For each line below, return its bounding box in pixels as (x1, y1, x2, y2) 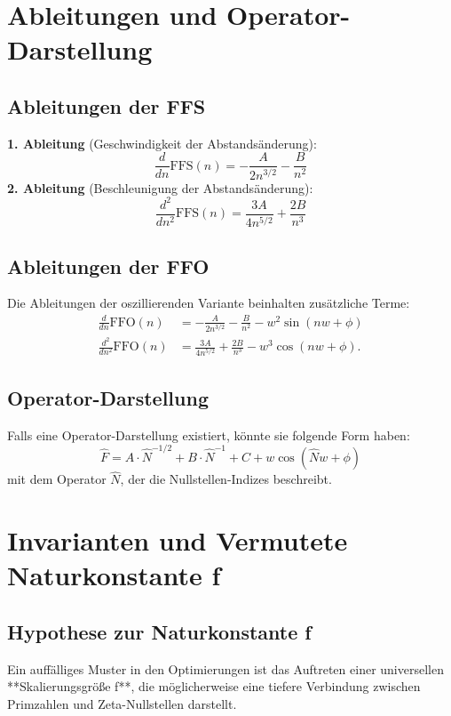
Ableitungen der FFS (7, 92, 206, 119)
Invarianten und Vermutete (7, 521, 348, 558)
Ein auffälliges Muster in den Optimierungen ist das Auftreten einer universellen (7, 659, 444, 678)
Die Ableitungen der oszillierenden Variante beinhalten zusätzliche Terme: (7, 294, 410, 312)
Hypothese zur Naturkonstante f (7, 617, 312, 645)
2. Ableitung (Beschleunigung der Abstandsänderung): (7, 178, 313, 197)
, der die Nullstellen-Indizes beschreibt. (120, 470, 332, 488)
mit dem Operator (7, 470, 107, 488)
